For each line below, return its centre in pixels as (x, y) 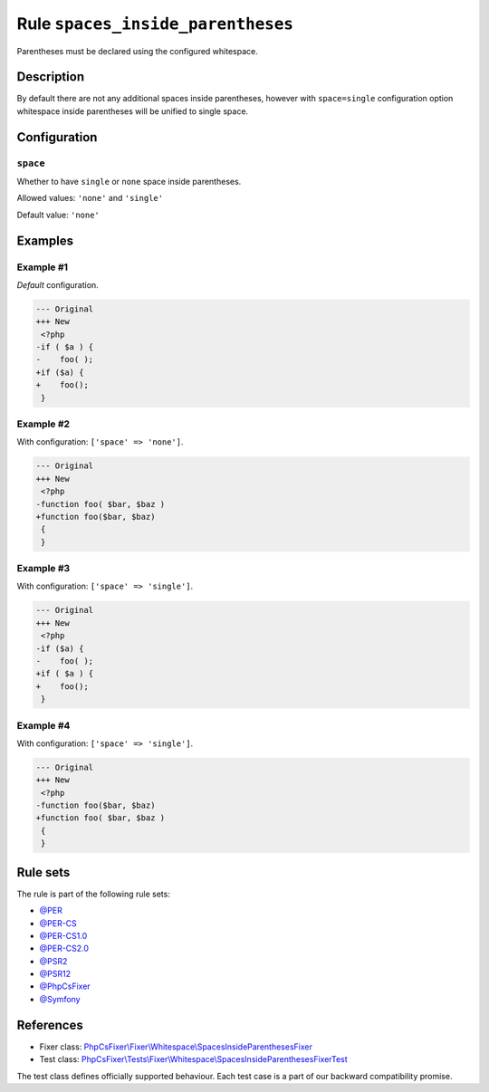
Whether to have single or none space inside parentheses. (129, 182)
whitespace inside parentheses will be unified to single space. (133, 111)
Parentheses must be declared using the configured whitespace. (137, 51)
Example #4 (43, 725)
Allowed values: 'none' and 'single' (90, 198)
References (50, 1025)
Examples (45, 240)
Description (51, 77)
